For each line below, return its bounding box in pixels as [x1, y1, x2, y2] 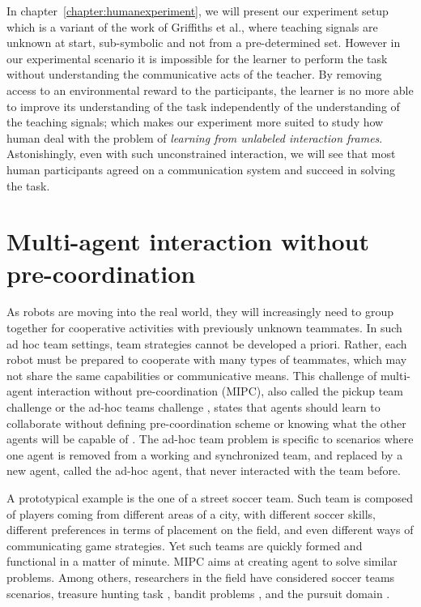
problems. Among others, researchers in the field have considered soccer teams [6, 568, 395, 585]
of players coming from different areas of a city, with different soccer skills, [6, 505, 376, 522]
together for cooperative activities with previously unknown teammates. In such [6, 319, 402, 336]
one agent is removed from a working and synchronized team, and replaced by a [6, 446, 403, 463]
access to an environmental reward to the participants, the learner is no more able [6, 81, 414, 98]
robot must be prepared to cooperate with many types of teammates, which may [6, 351, 407, 368]
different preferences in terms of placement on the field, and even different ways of [6, 521, 414, 538]
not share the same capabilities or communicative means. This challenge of [6, 366, 377, 383]
